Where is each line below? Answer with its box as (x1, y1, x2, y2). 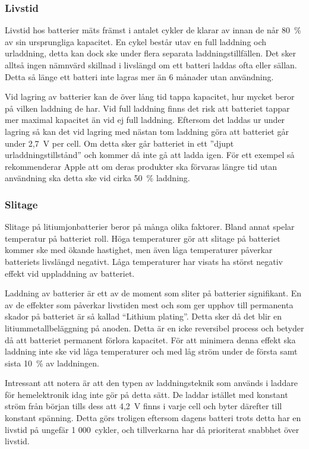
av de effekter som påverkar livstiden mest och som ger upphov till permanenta (5, 298, 294, 311)
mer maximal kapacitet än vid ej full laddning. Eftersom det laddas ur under (5, 113, 285, 126)
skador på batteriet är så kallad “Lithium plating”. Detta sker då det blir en (5, 310, 282, 322)
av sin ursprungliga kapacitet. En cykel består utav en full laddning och (5, 35, 267, 48)
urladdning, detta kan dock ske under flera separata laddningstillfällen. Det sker (5, 47, 296, 59)
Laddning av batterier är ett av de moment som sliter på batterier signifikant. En (5, 287, 302, 299)
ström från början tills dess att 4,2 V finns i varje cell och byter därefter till (5, 400, 282, 412)
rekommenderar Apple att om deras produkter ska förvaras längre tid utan (5, 160, 277, 172)
